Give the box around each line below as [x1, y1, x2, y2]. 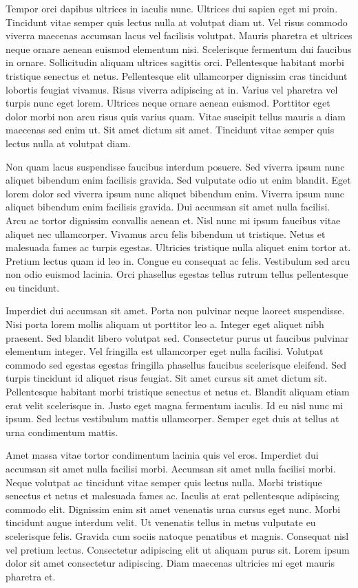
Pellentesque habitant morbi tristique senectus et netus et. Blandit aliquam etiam [6, 384, 350, 399]
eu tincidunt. [6, 280, 60, 294]
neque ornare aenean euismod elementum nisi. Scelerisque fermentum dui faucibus [6, 41, 352, 56]
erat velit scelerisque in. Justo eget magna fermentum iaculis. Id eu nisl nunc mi [6, 398, 344, 412]
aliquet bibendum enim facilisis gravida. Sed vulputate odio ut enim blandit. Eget [6, 173, 351, 187]
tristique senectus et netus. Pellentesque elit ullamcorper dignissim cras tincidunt [6, 68, 348, 83]
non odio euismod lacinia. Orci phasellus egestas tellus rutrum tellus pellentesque [6, 267, 348, 281]
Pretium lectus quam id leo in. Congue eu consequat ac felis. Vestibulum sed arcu [6, 253, 350, 268]
